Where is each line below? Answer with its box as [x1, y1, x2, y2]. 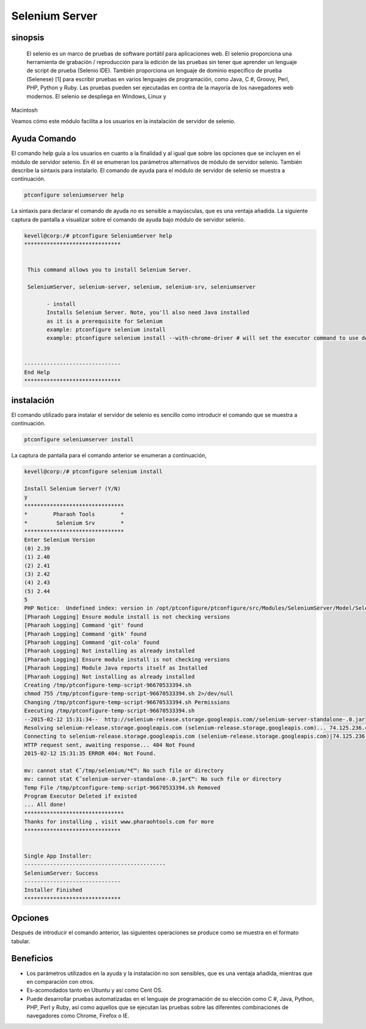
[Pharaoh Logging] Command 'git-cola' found [24, 639, 160, 646]
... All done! [24, 801, 66, 808]
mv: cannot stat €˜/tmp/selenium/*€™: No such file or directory [24, 767, 224, 774]
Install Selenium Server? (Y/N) [24, 485, 121, 492]
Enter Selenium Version [24, 536, 96, 543]
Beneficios [11, 953, 53, 964]
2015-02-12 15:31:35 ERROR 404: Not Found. [24, 750, 157, 757]
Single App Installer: [24, 852, 92, 859]
